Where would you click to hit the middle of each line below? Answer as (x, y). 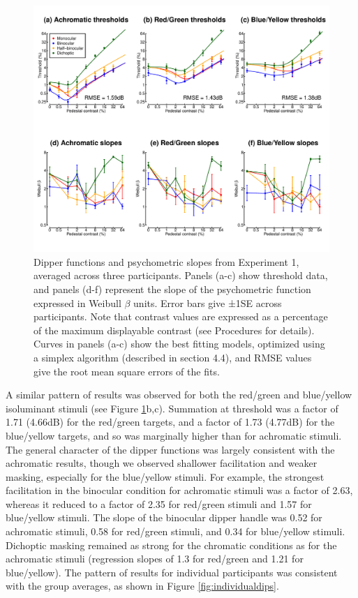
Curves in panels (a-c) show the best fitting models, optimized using (179, 344)
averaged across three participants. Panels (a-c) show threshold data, (181, 275)
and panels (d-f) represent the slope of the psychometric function (172, 289)
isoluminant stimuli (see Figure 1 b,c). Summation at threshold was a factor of (172, 408)
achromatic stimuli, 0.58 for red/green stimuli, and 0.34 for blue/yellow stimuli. (176, 531)
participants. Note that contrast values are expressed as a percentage (181, 316)
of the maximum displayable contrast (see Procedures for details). (174, 330)
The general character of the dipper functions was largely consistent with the (170, 449)
